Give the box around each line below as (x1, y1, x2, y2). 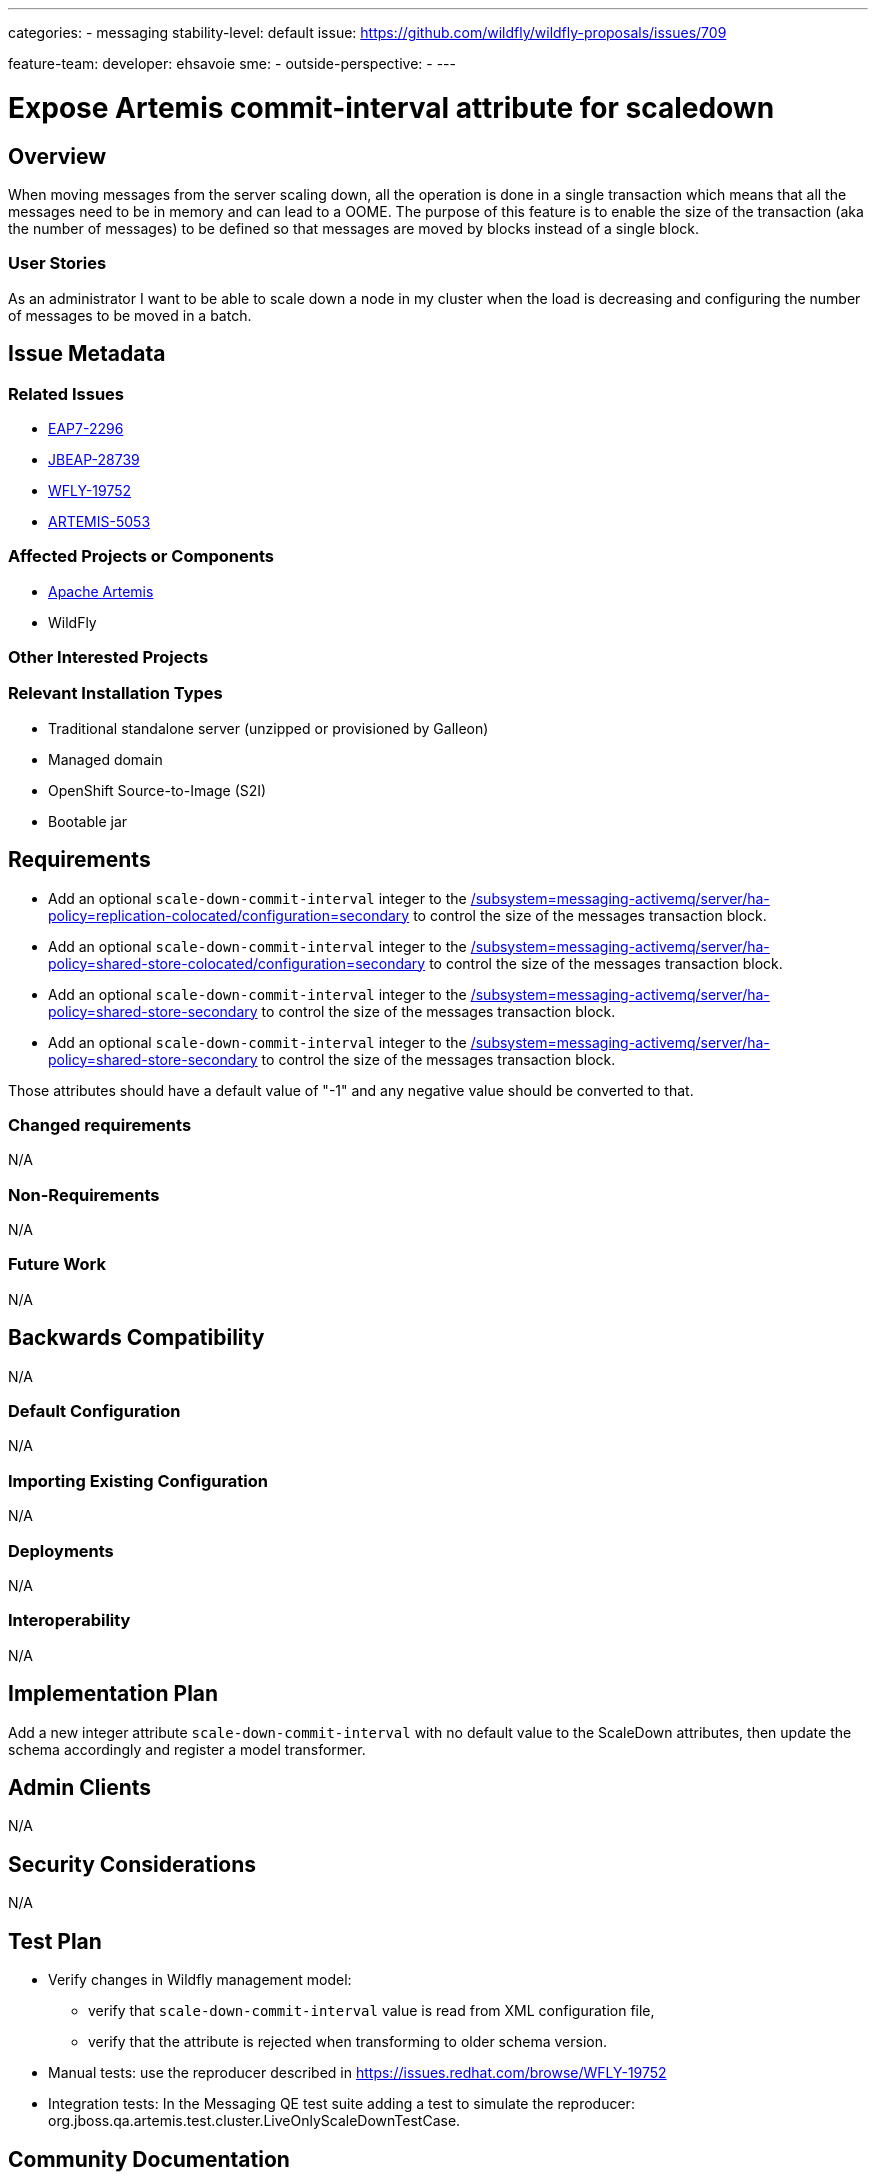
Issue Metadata (8, 341, 166, 367)
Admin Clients (8, 1774, 152, 1800)
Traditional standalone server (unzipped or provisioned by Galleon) (48, 719, 489, 737)
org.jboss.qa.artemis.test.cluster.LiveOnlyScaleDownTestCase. (48, 2112, 461, 2130)
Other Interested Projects (8, 647, 209, 668)
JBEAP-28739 (48, 450, 140, 468)
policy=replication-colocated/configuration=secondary (48, 906, 410, 924)
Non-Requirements (8, 1184, 160, 1205)
